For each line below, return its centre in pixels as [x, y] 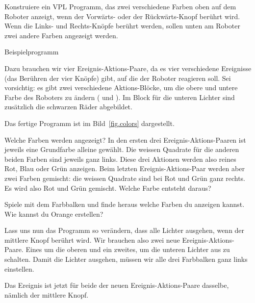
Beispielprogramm [32, 52]
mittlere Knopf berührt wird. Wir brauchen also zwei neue [92, 240]
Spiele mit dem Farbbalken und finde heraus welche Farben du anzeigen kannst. [125, 204]
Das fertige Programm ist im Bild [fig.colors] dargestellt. [89, 123]
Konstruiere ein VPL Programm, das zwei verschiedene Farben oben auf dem [120, 6]
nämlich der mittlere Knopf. [47, 294]
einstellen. [19, 268]
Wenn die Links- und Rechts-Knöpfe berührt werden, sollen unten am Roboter [122, 26]
